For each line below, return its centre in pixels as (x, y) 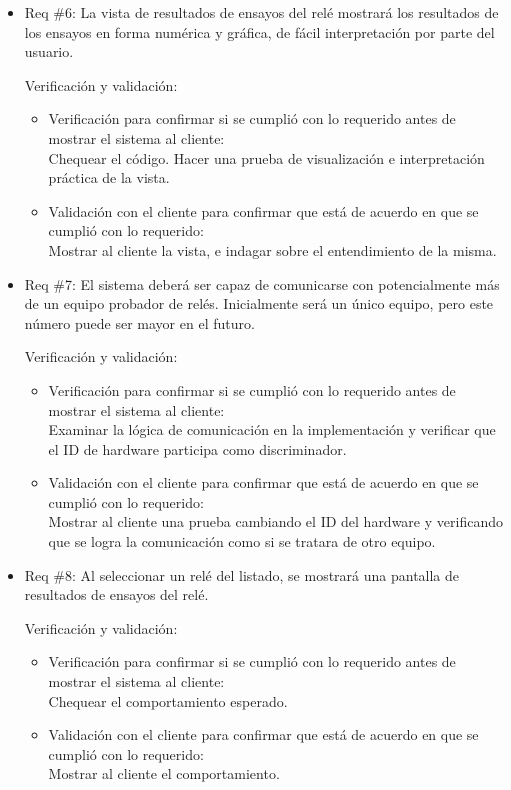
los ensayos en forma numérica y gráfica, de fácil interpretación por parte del (259, 31)
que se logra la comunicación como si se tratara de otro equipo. (242, 541)
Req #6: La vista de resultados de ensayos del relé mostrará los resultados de (261, 12)
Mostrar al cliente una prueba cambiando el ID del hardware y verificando (275, 521)
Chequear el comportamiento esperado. (168, 700)
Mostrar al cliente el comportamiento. (164, 773)
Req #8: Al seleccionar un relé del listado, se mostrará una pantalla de (242, 574)
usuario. (49, 51)
